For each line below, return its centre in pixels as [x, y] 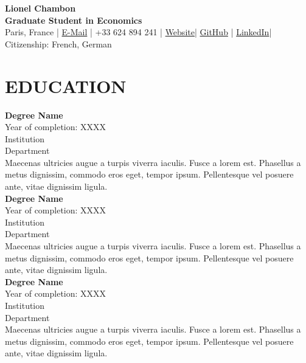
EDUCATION [66, 85]
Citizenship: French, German [58, 43]
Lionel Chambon [40, 8]
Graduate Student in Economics [74, 20]
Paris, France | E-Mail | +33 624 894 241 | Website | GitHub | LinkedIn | [138, 32]
